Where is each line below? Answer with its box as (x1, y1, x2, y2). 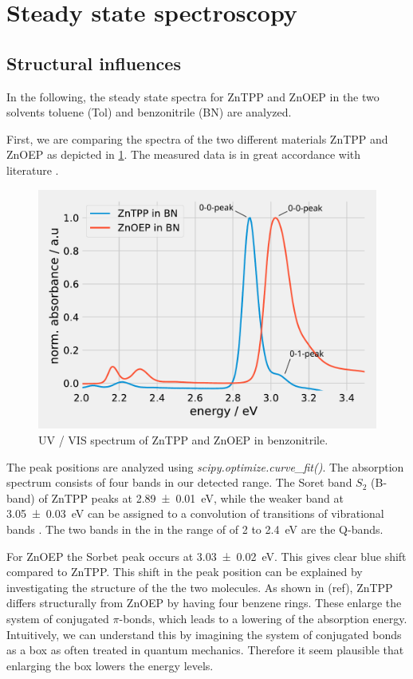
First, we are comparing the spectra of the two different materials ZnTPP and (6, 130, 388, 147)
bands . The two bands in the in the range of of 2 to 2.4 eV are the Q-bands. (6, 520, 383, 537)
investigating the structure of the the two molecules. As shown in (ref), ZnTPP (6, 578, 393, 595)
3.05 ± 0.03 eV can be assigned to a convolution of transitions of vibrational (6, 505, 384, 522)
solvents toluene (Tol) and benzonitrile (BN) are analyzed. (6, 104, 292, 120)
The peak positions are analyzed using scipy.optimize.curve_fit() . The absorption (6, 458, 404, 475)
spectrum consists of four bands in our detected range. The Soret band (6, 474, 352, 491)
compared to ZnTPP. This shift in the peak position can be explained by (6, 563, 363, 580)
